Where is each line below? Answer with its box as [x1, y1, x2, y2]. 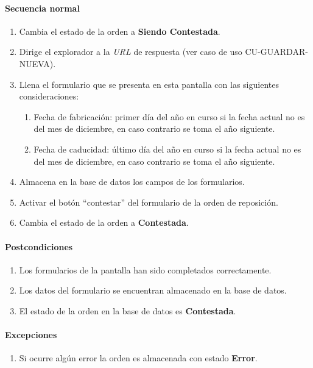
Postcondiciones [5, 240, 73, 253]
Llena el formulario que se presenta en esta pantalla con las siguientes [19, 78, 279, 90]
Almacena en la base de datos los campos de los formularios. [19, 175, 245, 188]
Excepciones [5, 328, 57, 341]
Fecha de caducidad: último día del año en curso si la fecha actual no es [33, 142, 301, 155]
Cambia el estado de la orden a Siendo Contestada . [19, 24, 220, 37]
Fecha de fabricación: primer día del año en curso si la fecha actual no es [33, 110, 305, 123]
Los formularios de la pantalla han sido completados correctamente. [19, 263, 272, 276]
